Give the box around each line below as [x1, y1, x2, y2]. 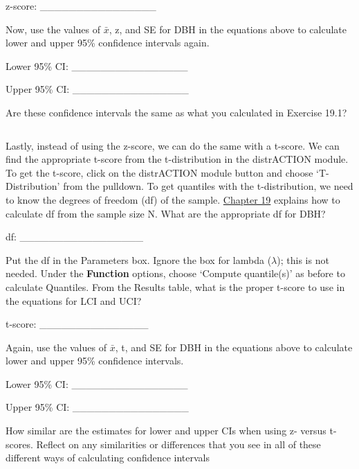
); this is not [277, 252, 329, 267]
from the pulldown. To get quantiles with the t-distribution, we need [63, 179, 353, 193]
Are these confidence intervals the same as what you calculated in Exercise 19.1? [6, 105, 347, 119]
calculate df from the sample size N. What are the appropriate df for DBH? [6, 206, 326, 220]
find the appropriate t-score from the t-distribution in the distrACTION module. [6, 152, 349, 166]
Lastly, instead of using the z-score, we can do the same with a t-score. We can [6, 138, 340, 152]
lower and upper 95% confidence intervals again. [6, 35, 210, 50]
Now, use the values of [6, 21, 101, 36]
